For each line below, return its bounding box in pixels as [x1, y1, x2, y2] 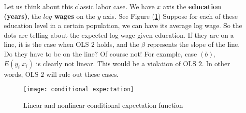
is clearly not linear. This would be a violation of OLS [36, 58, 197, 68]
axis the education [163, 1, 221, 11]
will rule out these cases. [46, 69, 119, 79]
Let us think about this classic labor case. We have [4, 1, 155, 11]
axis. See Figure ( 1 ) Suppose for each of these [103, 11, 238, 21]
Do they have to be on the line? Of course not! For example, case [4, 48, 197, 58]
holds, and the [97, 39, 139, 49]
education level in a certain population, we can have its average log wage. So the [4, 20, 242, 30]
